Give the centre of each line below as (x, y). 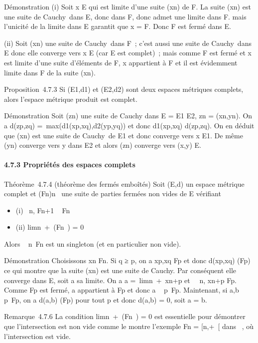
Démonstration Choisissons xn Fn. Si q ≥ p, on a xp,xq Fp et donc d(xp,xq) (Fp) (127, 260)
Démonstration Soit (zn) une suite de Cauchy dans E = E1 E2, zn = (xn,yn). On (128, 116)
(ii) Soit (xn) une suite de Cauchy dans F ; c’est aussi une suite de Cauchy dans (128, 43)
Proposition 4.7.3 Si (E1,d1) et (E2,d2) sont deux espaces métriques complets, (124, 89)
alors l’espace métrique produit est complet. (71, 99)
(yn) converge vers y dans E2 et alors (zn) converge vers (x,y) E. (103, 145)
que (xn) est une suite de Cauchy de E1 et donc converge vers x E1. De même (124, 135)
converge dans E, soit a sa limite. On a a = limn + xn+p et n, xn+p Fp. (120, 280)
